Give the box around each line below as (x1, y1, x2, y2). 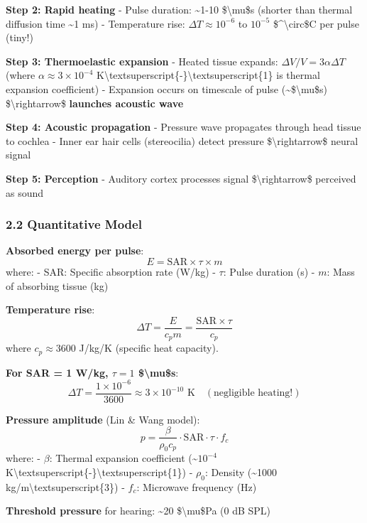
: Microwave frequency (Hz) (136, 479, 257, 494)
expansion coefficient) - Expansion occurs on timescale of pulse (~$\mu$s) (6, 81, 327, 96)
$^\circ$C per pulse (273, 16, 359, 31)
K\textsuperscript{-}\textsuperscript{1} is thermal (97, 68, 320, 82)
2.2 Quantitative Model (6, 215, 142, 233)
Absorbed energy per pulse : (6, 243, 144, 258)
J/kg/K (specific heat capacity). (79, 340, 219, 355)
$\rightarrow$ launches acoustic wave (6, 95, 184, 110)
